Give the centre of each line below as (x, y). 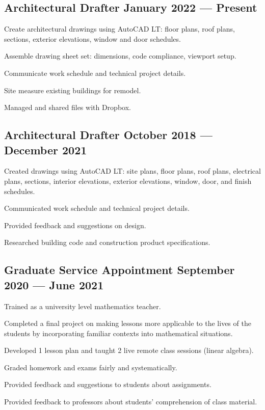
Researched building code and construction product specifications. (107, 242)
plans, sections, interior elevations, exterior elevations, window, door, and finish (128, 181)
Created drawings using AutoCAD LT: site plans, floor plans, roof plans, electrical (132, 171)
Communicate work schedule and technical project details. (95, 73)
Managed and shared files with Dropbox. (68, 107)
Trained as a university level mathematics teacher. (83, 306)
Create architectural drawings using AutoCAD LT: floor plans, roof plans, (120, 29)
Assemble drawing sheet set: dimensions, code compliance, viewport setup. (120, 56)
